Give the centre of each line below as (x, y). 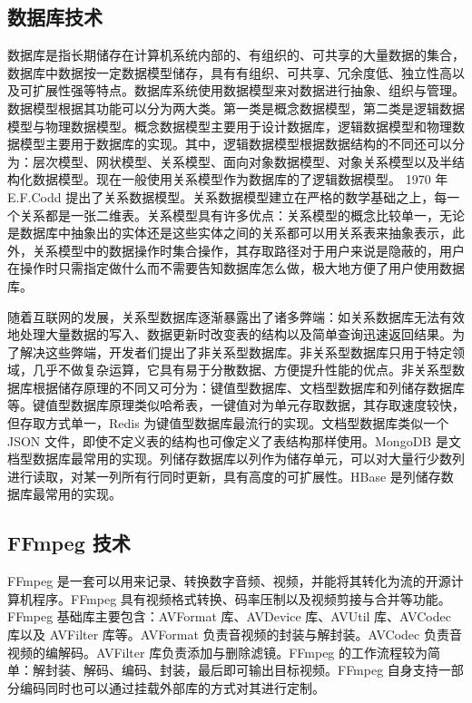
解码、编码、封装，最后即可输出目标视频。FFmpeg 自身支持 (261, 670)
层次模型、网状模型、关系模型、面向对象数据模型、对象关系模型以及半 (242, 161)
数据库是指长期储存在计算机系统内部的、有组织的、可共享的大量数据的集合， (236, 55)
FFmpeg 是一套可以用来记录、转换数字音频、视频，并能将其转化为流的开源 (229, 581)
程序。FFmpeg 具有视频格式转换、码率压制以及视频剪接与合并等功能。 (241, 598)
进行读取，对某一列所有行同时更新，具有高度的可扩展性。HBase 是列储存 (224, 476)
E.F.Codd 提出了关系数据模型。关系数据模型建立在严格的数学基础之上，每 (227, 196)
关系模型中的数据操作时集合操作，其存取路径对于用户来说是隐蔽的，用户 (248, 250)
